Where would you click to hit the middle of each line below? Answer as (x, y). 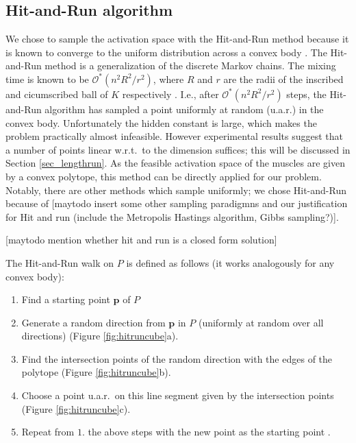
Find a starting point (66, 299)
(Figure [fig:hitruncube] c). (76, 408)
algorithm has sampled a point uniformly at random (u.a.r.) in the (184, 109)
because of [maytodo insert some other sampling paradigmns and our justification (177, 203)
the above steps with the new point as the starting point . (209, 432)
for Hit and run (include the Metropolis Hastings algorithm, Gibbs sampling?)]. (172, 216)
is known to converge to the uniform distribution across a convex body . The (166, 52)
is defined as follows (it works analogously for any (230, 262)
